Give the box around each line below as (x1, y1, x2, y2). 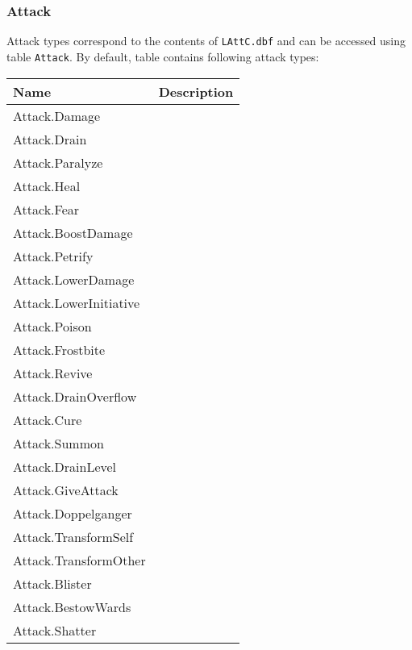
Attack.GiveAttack (13, 480, 119, 499)
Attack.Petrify (13, 246, 94, 265)
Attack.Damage (13, 106, 101, 125)
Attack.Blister (13, 573, 92, 593)
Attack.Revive (13, 363, 93, 382)
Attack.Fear (13, 199, 80, 219)
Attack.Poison (13, 316, 92, 335)
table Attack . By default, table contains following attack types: (6, 48, 319, 65)
